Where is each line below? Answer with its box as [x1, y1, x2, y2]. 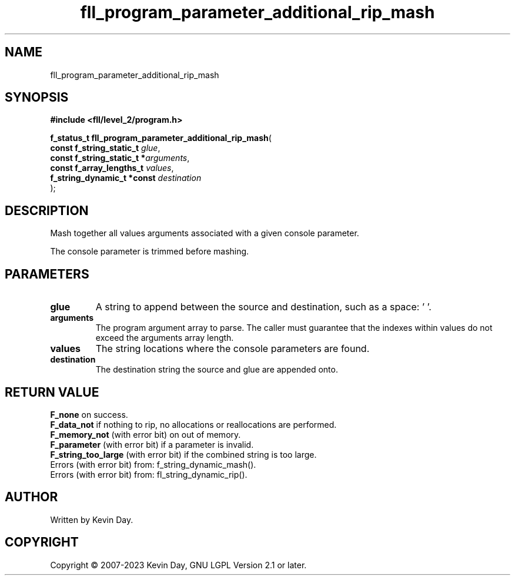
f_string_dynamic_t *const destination [50, 173, 202, 183]
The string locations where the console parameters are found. [95, 343, 370, 355]
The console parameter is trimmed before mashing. [50, 246, 249, 257]
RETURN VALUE [5, 384, 99, 400]
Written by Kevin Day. [50, 514, 133, 525]
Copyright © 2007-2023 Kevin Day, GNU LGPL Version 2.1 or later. [50, 559, 307, 570]
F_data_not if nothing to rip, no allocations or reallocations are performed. [50, 419, 337, 430]
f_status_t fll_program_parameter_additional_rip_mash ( [50, 133, 272, 143]
